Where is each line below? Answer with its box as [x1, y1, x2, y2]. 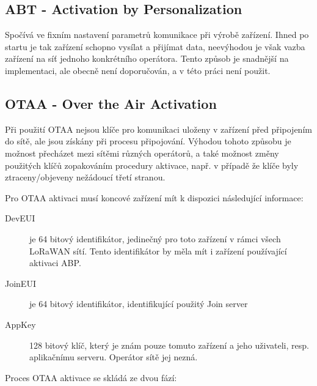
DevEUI [5, 212, 35, 225]
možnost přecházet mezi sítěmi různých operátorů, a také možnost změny [5, 146, 279, 159]
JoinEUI [5, 277, 36, 289]
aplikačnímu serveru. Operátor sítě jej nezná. [29, 351, 198, 363]
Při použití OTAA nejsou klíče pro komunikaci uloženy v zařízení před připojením [5, 122, 312, 135]
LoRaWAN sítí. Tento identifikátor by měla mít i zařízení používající [29, 244, 287, 257]
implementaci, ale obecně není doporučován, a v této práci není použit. [5, 64, 271, 76]
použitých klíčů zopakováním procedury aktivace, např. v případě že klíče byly [5, 158, 299, 171]
